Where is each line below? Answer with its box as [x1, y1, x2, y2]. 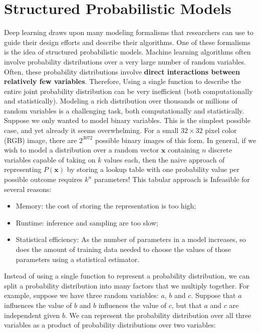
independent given [4, 309, 60, 320]
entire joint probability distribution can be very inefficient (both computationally [4, 85, 253, 96]
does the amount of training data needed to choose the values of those [16, 244, 231, 254]
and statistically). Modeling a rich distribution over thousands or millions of [4, 95, 237, 106]
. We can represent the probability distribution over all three [65, 309, 251, 320]
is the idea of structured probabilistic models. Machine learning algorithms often [4, 46, 251, 57]
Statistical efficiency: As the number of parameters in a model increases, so [16, 234, 246, 244]
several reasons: [4, 183, 52, 194]
